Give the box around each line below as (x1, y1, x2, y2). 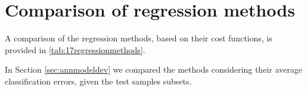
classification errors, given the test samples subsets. (5, 74, 192, 87)
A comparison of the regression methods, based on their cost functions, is (5, 32, 272, 44)
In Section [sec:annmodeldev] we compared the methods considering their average (5, 63, 302, 76)
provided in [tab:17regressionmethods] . (5, 43, 145, 56)
